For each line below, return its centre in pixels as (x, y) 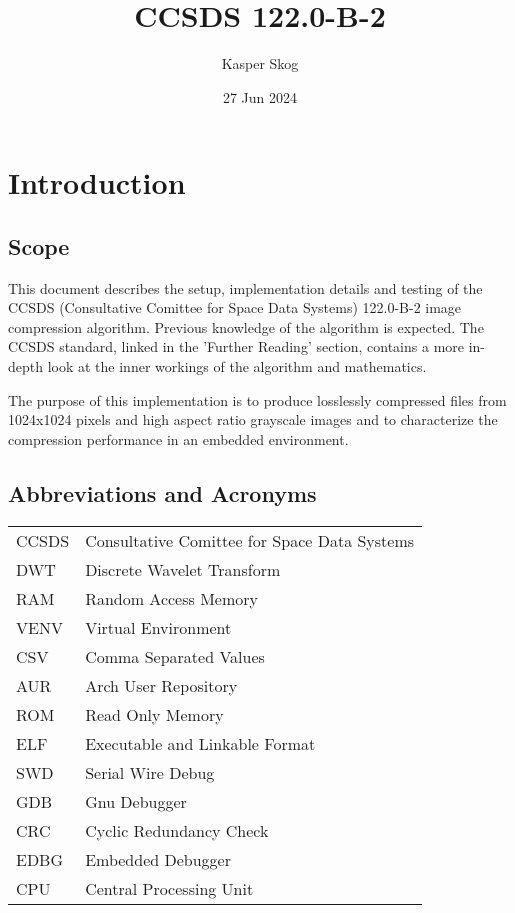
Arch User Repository (161, 685)
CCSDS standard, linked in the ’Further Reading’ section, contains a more (236, 346)
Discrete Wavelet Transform (183, 569)
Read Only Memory (154, 714)
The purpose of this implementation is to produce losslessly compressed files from (257, 399)
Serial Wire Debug (150, 772)
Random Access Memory (171, 598)
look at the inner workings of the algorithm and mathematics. (237, 366)
